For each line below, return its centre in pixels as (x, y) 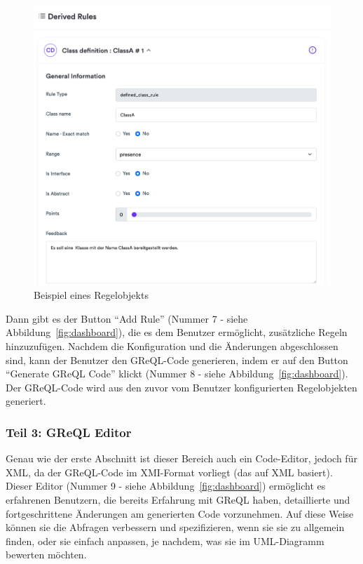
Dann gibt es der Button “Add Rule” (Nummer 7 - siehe (127, 318)
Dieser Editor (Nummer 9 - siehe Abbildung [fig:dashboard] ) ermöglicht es (166, 486)
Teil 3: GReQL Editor (69, 432)
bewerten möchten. (46, 555)
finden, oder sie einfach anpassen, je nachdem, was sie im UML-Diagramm (165, 540)
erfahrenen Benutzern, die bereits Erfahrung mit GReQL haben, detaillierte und (178, 500)
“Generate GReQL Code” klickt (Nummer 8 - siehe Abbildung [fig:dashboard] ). (177, 374)
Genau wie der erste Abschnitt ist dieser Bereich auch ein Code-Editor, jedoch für (181, 458)
